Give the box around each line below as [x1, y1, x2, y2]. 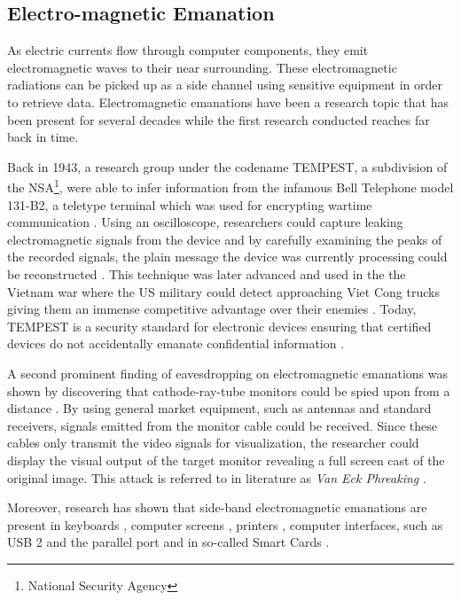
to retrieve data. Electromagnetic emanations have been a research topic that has [7, 92, 449, 111]
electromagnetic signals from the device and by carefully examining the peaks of [7, 230, 442, 248]
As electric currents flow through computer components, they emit [7, 41, 369, 59]
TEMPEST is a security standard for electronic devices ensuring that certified [7, 316, 432, 335]
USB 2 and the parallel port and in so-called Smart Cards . [7, 533, 330, 551]
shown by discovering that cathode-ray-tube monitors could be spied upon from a [7, 381, 450, 400]
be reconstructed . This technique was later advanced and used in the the [7, 264, 406, 283]
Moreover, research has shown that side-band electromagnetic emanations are [7, 498, 427, 517]
